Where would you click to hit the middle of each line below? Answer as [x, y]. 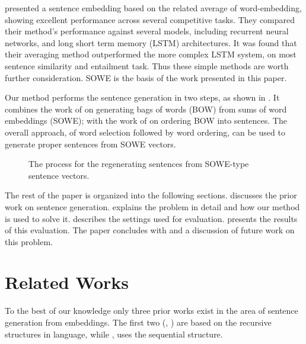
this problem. [29, 241]
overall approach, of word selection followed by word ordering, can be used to [145, 132]
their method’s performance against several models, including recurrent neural [147, 31]
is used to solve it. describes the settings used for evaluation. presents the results [151, 218]
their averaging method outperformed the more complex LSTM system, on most [151, 54]
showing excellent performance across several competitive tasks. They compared [150, 19]
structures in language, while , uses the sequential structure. [114, 334]
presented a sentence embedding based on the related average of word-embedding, [153, 8]
